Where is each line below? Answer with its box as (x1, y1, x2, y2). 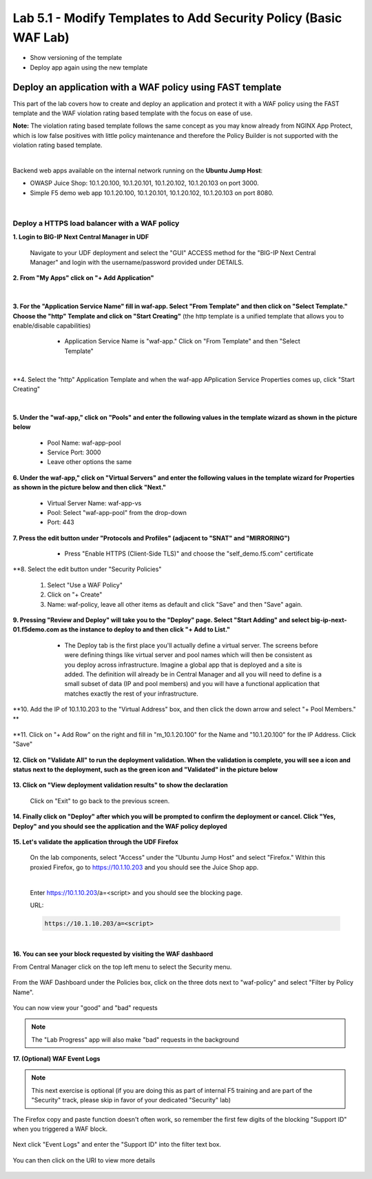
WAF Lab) (12, 30, 70, 45)
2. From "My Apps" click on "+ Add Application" (12, 274, 154, 282)
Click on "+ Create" (47, 590, 103, 599)
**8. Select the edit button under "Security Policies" (12, 565, 162, 574)
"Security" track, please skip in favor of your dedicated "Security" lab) (31, 1096, 231, 1105)
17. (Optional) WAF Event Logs (12, 1055, 101, 1063)
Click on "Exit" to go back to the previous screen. (30, 796, 170, 805)
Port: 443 (47, 518, 75, 527)
